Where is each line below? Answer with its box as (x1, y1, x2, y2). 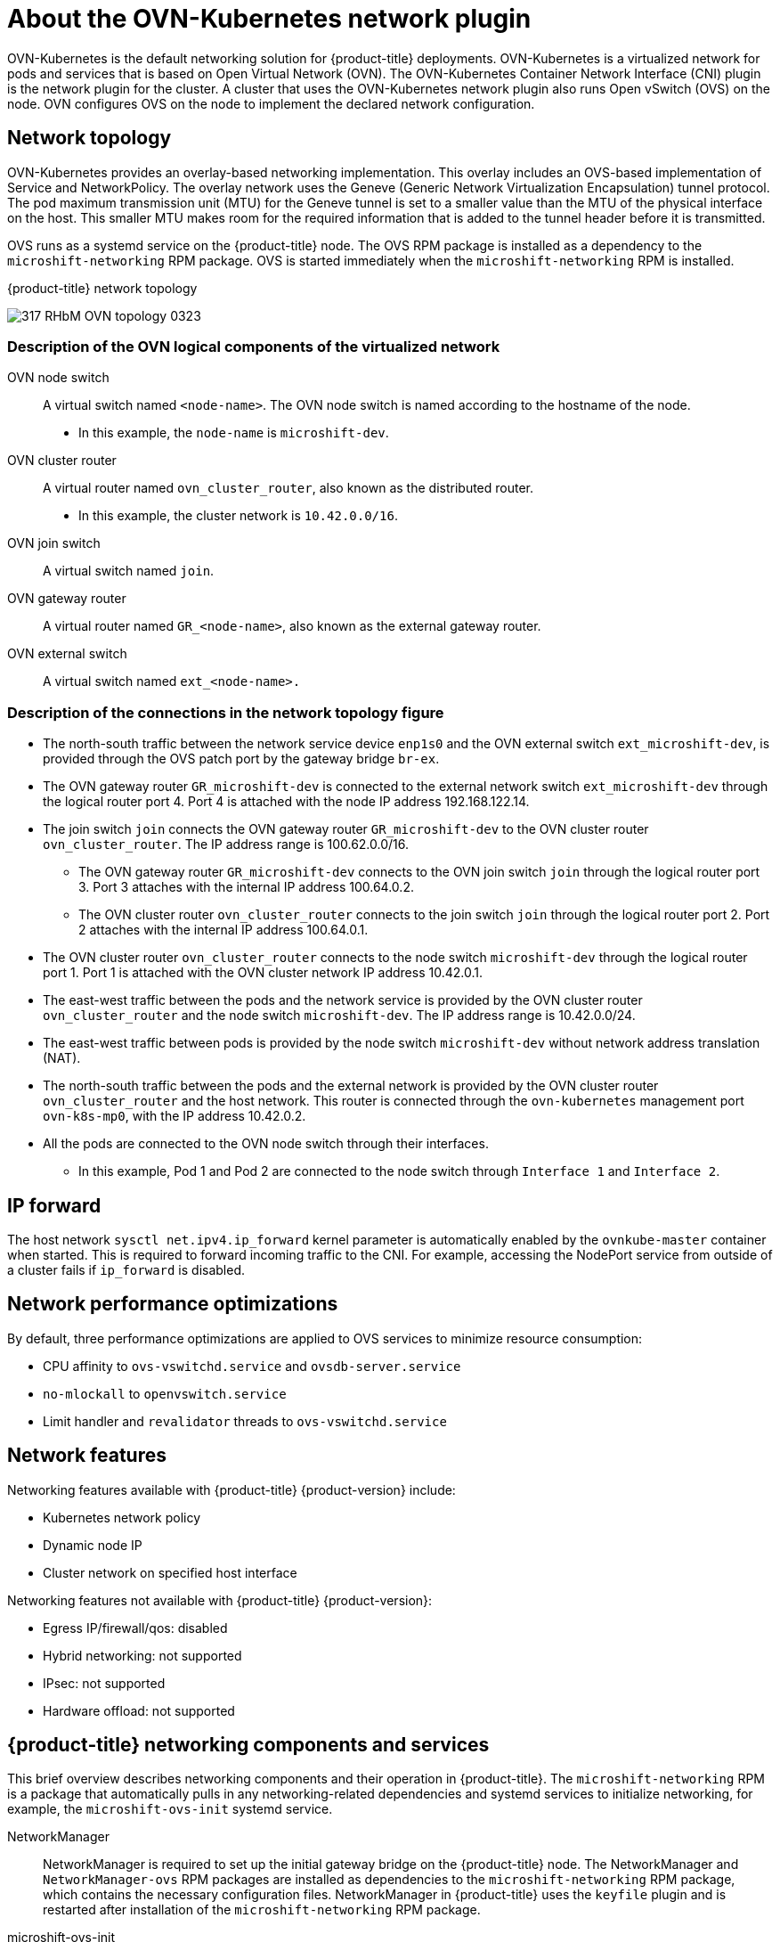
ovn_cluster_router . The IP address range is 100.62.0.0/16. (43, 836, 410, 853)
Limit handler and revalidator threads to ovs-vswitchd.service (43, 1413, 447, 1429)
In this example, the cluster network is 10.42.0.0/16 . (78, 508, 398, 524)
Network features (7, 1444, 167, 1467)
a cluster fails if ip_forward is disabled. (7, 1261, 246, 1277)
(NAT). (43, 1050, 81, 1066)
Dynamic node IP (43, 1537, 142, 1553)
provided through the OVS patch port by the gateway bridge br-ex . (43, 751, 440, 767)
